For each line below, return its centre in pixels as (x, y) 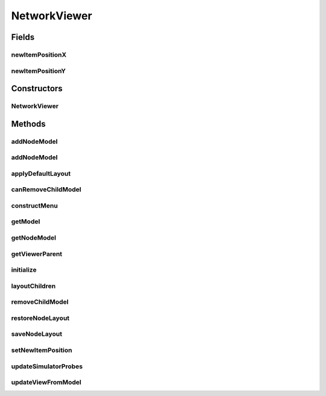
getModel (26, 222)
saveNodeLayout (37, 334)
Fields (23, 37)
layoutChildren (34, 286)
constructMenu (34, 205)
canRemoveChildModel (46, 190)
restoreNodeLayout (40, 318)
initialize (24, 270)
